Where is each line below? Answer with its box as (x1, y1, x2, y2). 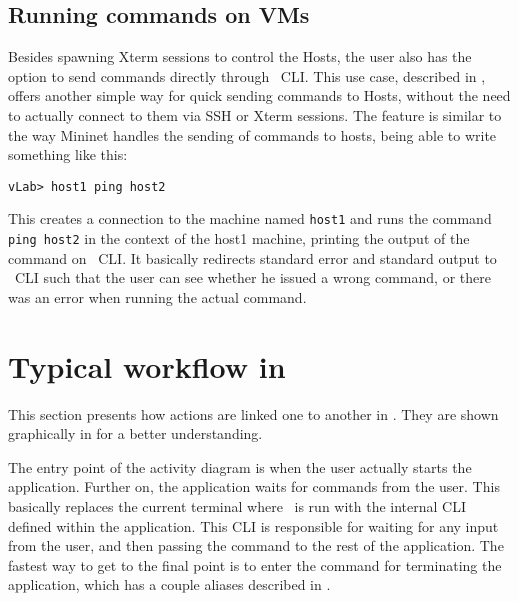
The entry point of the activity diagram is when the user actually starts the (8, 456, 472, 477)
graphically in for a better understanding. (8, 423, 263, 444)
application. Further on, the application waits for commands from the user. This (8, 476, 500, 497)
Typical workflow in (8, 345, 286, 386)
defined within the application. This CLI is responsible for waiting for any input (8, 515, 499, 536)
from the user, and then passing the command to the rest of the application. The (8, 535, 504, 556)
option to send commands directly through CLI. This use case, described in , (8, 65, 486, 86)
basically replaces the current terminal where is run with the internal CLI (8, 496, 467, 517)
